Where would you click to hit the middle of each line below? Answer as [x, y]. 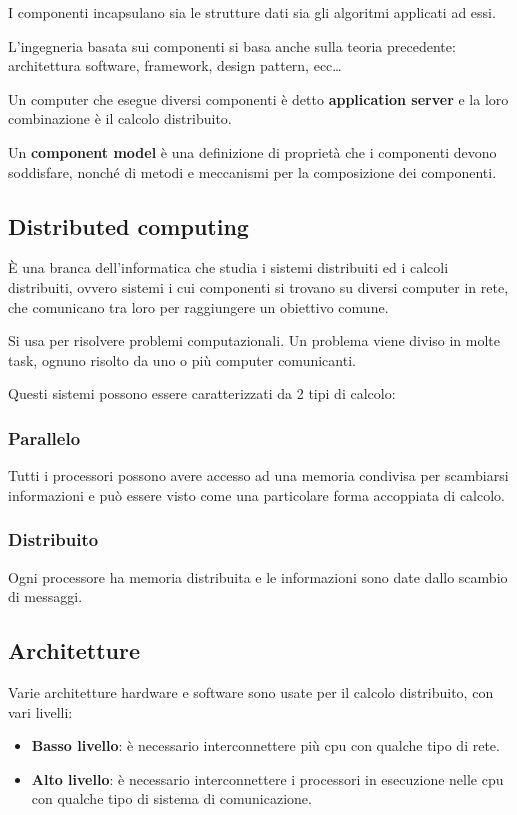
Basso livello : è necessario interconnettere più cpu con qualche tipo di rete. [265, 745]
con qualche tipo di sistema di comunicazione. [171, 798]
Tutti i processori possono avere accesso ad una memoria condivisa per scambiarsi [258, 475]
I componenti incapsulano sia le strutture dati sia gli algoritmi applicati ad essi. [252, 12]
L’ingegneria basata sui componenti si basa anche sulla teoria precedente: [232, 45]
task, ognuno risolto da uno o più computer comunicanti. [182, 359]
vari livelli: [40, 711]
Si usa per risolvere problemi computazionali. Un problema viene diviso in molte [254, 340]
